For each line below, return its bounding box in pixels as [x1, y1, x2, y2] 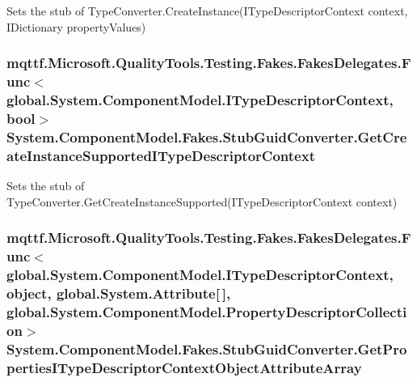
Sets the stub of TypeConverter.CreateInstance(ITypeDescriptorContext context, [6, 2, 408, 19]
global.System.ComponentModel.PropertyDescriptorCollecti [6, 301, 407, 321]
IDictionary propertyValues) [6, 18, 146, 35]
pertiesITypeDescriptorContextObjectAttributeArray [6, 357, 362, 377]
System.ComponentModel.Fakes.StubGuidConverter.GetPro [6, 338, 407, 359]
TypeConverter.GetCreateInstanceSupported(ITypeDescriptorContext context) [6, 193, 398, 210]
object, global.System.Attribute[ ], [6, 282, 231, 303]
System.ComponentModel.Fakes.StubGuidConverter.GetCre [6, 126, 407, 146]
